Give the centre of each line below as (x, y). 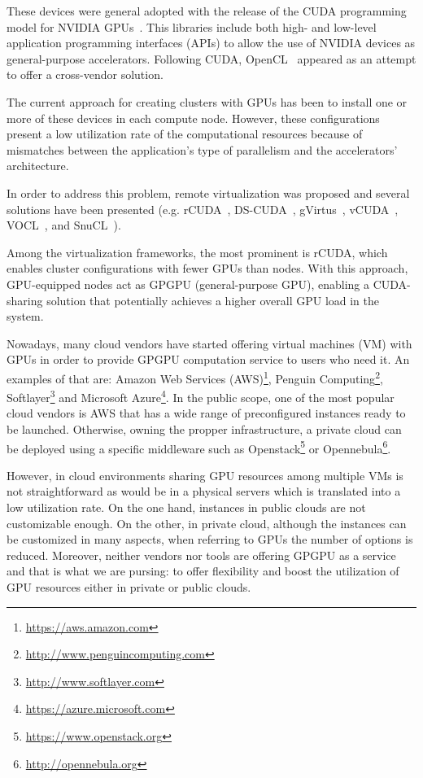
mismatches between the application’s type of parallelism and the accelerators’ (202, 149)
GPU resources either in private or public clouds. (129, 586)
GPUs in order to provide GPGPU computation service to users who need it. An (208, 359)
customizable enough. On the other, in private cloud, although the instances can (207, 523)
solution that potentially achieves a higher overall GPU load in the (213, 300)
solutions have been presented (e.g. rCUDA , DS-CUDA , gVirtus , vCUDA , (203, 209)
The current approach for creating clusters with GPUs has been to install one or (207, 101)
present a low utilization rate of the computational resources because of (185, 134)
